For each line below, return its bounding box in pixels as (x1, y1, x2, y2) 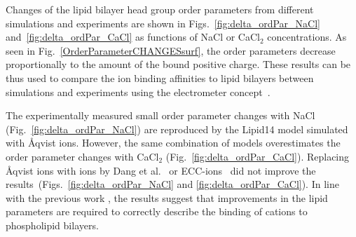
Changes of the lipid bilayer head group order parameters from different (6, 2, 314, 16)
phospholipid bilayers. (6, 217, 99, 232)
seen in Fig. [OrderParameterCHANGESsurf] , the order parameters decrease (6, 43, 336, 57)
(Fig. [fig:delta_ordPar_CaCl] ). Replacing (165, 149, 350, 163)
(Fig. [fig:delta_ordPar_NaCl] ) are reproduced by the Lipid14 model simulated (6, 121, 348, 136)
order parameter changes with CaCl (6, 149, 159, 163)
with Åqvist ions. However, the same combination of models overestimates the (6, 135, 341, 150)
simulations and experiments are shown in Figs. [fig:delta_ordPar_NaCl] (6, 15, 320, 30)
